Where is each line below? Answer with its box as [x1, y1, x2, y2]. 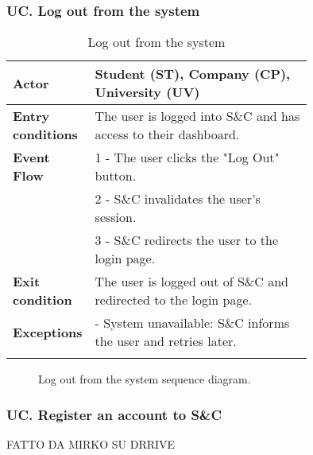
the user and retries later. [95, 332, 237, 351]
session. [95, 208, 137, 227]
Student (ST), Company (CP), [95, 64, 291, 84]
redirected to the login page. [95, 290, 253, 309]
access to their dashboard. [95, 125, 240, 144]
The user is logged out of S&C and [95, 272, 288, 291]
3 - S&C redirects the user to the [95, 231, 279, 250]
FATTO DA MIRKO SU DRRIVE [6, 436, 176, 453]
